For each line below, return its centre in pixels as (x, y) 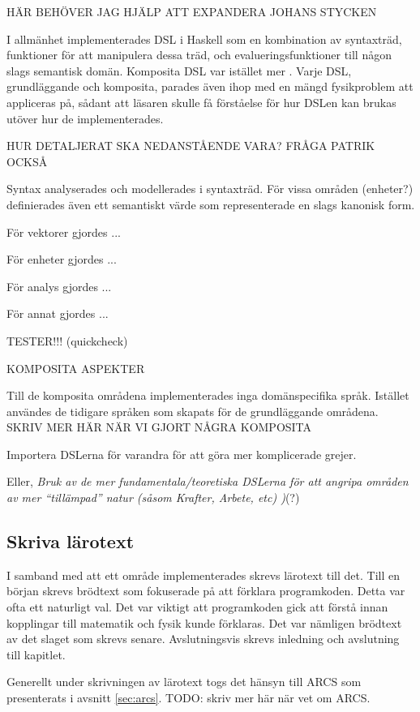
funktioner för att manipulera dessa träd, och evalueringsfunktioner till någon (199, 55)
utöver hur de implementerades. (85, 118)
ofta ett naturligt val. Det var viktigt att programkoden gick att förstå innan (197, 607)
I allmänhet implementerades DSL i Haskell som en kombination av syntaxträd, (204, 39)
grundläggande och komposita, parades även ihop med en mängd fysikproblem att (210, 86)
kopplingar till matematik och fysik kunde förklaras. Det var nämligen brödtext (204, 622)
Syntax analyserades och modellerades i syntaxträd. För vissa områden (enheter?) (210, 189)
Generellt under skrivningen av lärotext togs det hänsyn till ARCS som (184, 682)
